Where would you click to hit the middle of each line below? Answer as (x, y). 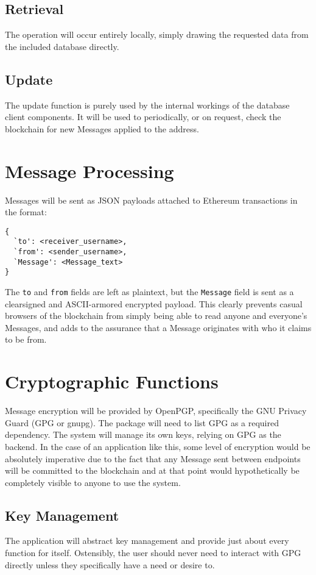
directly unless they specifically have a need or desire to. (110, 564)
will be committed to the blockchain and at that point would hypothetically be (152, 470)
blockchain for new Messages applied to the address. (102, 128)
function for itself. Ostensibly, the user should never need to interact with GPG (153, 553)
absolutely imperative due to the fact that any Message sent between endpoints (153, 458)
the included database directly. (62, 46)
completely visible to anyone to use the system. (93, 482)
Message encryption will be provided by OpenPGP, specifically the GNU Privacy (156, 411)
